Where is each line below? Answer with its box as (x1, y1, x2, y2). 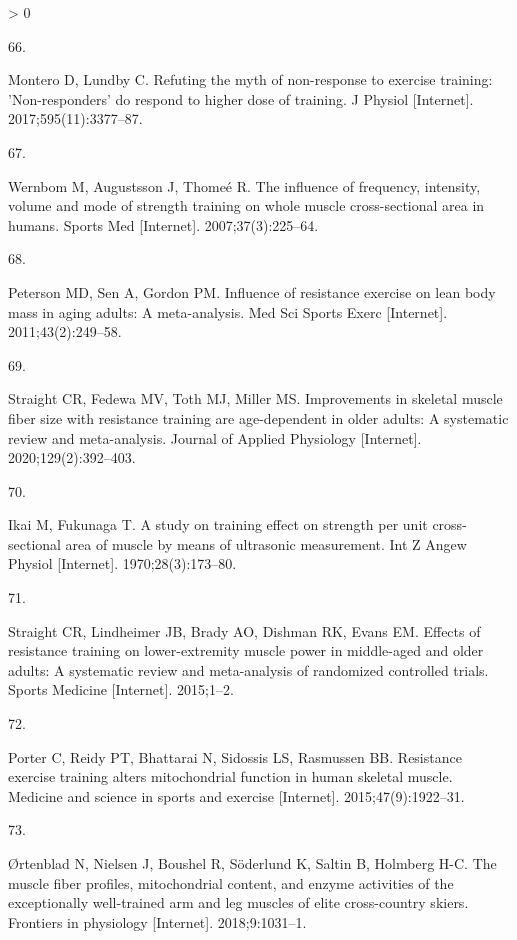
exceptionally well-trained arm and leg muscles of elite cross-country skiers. (8, 892, 469, 913)
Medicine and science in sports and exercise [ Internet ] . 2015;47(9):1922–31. (8, 785, 465, 806)
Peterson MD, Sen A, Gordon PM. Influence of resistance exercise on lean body (8, 281, 496, 302)
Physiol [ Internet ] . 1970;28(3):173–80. (8, 553, 237, 574)
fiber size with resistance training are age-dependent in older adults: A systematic (8, 407, 509, 428)
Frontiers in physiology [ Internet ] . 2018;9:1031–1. (8, 911, 307, 932)
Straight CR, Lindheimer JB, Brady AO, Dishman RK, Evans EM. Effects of (8, 620, 481, 641)
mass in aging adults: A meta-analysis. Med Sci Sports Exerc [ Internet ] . (8, 301, 448, 322)
